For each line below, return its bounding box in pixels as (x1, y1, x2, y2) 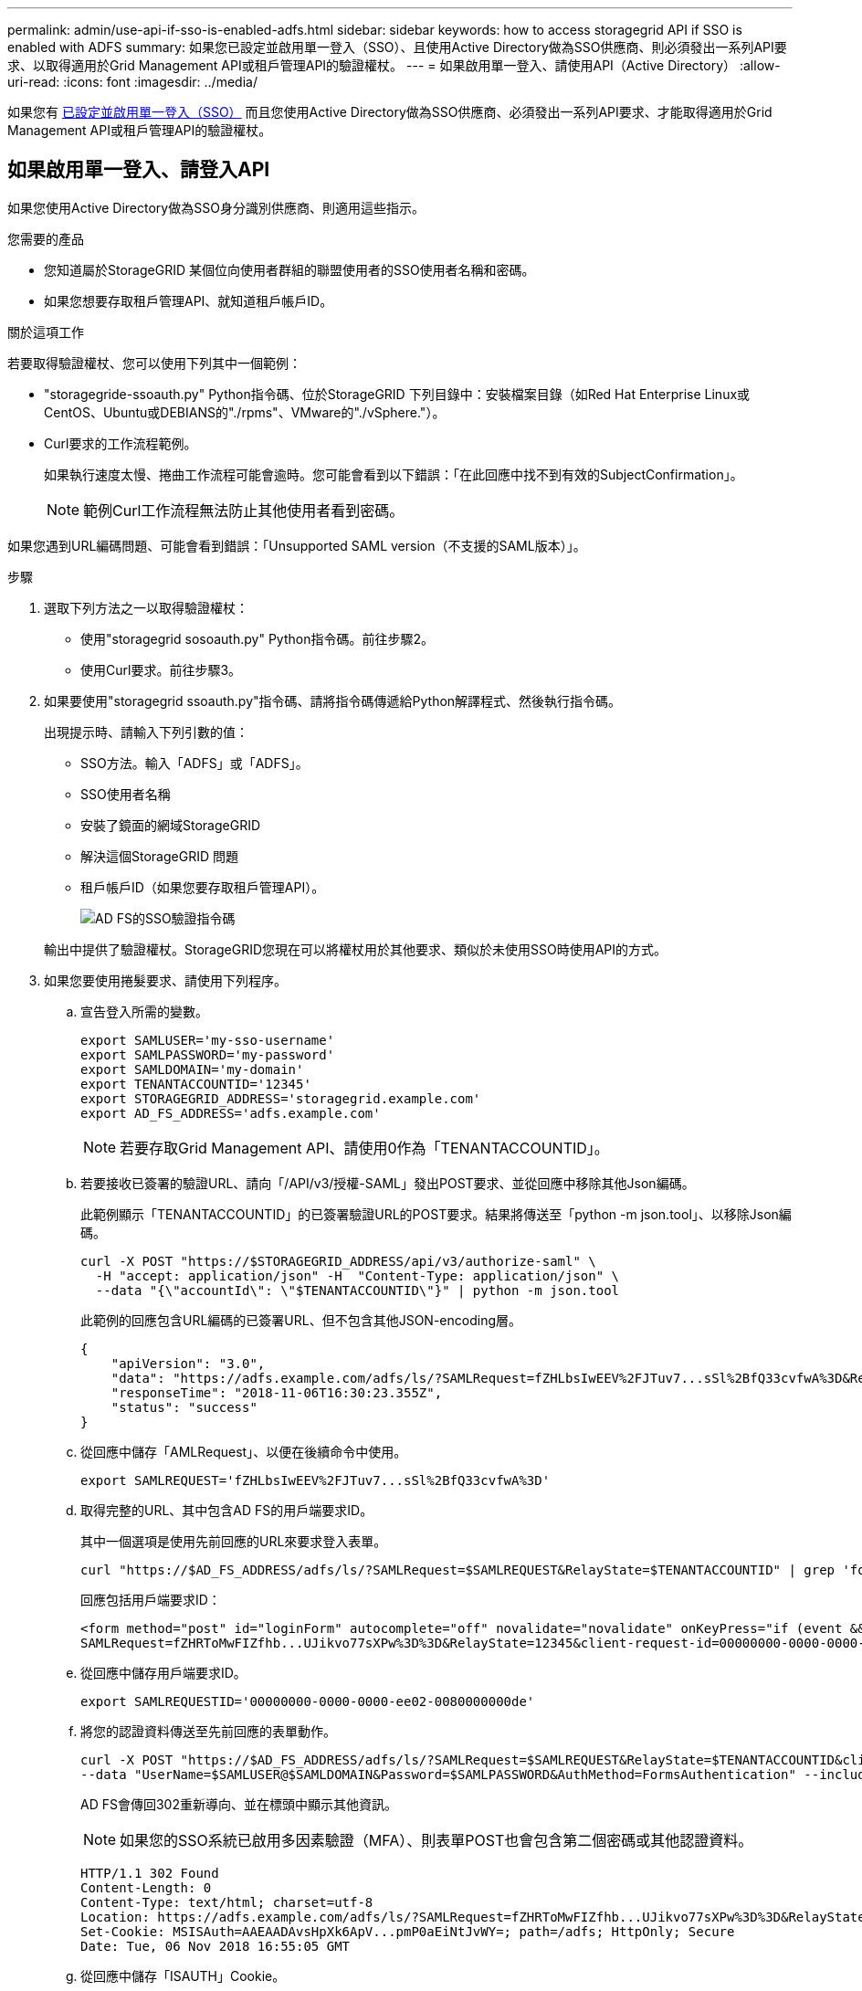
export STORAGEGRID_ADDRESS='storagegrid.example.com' (80, 1090, 481, 1106)
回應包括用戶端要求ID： (80, 1591, 221, 1607)
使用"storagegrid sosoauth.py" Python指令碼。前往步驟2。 (80, 630, 434, 647)
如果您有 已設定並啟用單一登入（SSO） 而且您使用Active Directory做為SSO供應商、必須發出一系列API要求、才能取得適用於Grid (7, 104, 773, 120)
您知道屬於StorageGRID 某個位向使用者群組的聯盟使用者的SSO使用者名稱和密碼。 (44, 261, 535, 278)
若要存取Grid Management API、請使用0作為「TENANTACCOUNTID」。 (120, 1138, 609, 1157)
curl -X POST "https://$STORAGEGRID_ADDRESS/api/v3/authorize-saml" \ (80, 1253, 596, 1269)
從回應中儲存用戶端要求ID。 (80, 1664, 247, 1680)
